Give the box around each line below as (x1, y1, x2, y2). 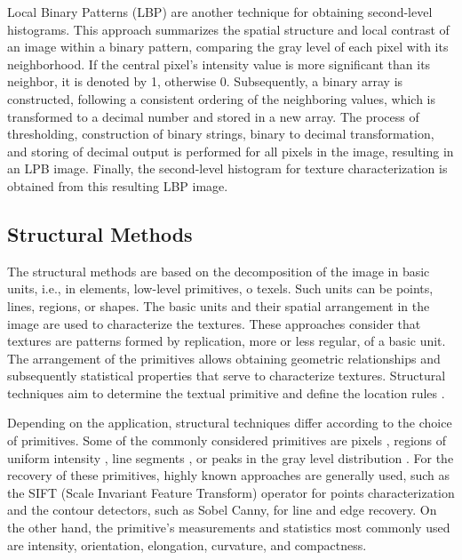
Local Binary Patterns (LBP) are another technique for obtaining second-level (7, 3, 433, 20)
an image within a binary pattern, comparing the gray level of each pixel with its (7, 37, 449, 56)
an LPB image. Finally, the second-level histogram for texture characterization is (7, 159, 448, 178)
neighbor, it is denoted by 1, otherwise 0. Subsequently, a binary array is (7, 72, 403, 91)
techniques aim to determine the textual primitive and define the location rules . (7, 383, 445, 402)
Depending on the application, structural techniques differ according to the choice (7, 413, 452, 432)
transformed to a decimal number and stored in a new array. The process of (7, 107, 419, 125)
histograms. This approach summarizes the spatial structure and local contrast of (7, 20, 450, 38)
